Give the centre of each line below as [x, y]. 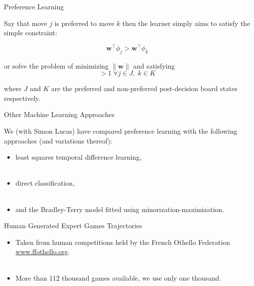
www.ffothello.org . [43, 251]
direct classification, [45, 183]
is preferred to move [84, 23]
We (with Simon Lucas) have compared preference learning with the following [121, 131]
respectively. [22, 98]
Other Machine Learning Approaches [59, 114]
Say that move [26, 23]
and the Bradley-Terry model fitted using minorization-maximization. [120, 209]
